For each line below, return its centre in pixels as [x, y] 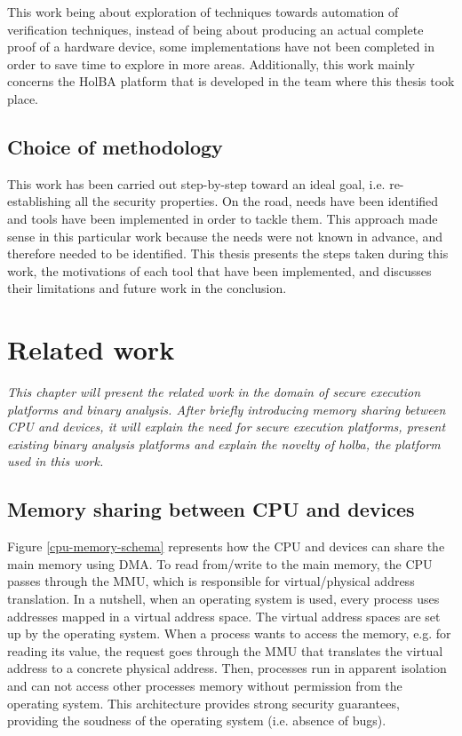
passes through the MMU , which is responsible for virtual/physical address [211, 581]
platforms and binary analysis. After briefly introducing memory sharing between [227, 409]
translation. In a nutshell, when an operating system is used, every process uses [223, 598]
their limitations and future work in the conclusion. [147, 288]
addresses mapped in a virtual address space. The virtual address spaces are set [224, 616]
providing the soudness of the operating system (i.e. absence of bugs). [197, 720]
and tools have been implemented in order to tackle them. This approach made [223, 218]
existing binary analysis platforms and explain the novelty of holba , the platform [224, 443]
